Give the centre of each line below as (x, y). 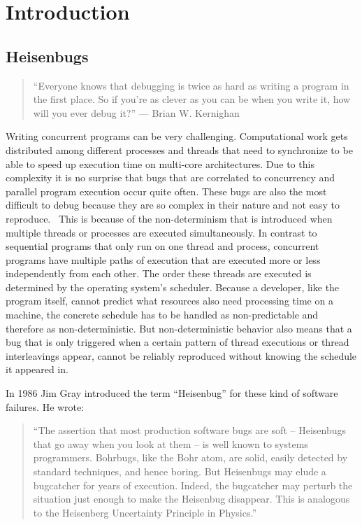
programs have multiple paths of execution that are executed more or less (163, 259)
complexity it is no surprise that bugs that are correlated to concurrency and (171, 177)
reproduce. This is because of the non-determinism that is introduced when (169, 218)
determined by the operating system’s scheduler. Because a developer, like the (173, 287)
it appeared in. (37, 369)
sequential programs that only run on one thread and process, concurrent (162, 246)
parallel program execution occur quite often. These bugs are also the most (166, 191)
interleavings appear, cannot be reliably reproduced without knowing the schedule (181, 355)
